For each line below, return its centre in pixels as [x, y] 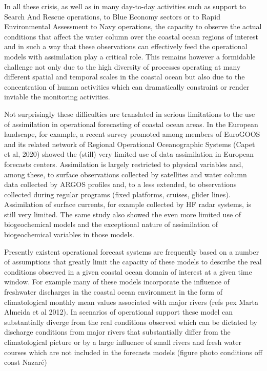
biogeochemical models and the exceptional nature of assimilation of [111, 224]
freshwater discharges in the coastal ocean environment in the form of [113, 292]
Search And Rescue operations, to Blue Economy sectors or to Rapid [112, 16]
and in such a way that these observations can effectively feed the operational [126, 46]
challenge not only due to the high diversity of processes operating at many [122, 66]
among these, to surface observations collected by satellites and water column [126, 174]
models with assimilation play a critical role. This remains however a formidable [130, 56]
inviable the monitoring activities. [57, 97]
